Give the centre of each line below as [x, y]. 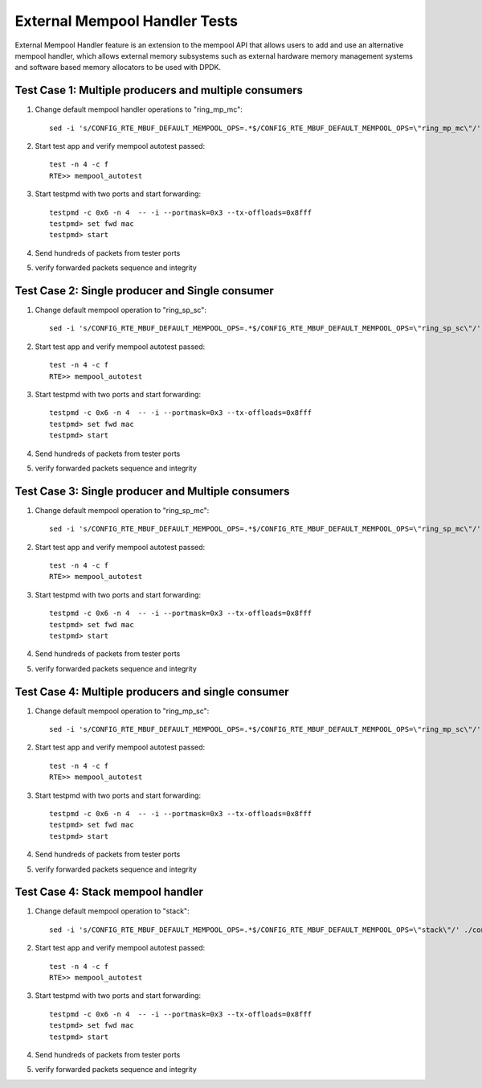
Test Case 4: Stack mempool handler [109, 892]
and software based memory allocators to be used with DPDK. [118, 68]
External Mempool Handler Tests [127, 21]
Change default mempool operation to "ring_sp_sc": [120, 310]
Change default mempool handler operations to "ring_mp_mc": [139, 109]
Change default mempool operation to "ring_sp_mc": [122, 510]
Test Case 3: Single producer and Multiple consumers [152, 491]
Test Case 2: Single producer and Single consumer [145, 291]
